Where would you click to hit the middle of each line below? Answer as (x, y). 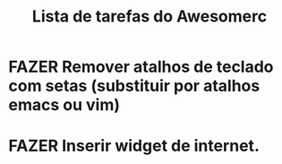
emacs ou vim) (64, 105)
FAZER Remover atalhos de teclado (141, 67)
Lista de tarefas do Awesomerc (150, 17)
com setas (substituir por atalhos (134, 86)
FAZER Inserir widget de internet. (134, 146)
